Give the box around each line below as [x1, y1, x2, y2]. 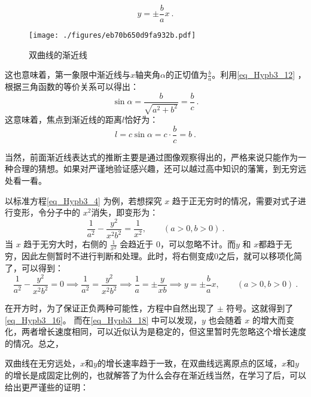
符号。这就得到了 [226, 302, 294, 314]
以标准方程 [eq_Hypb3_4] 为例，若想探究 [5, 194, 162, 207]
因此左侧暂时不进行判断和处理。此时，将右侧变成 [21, 250, 214, 262]
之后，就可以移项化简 [218, 250, 302, 262]
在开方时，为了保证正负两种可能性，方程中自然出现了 [5, 302, 214, 314]
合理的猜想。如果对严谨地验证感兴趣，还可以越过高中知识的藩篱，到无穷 [13, 162, 298, 175]
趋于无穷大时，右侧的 [23, 238, 108, 250]
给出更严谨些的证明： [5, 380, 89, 393]
